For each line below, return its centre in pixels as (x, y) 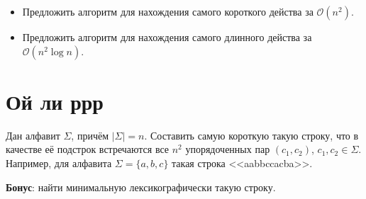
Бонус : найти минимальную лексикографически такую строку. (141, 187)
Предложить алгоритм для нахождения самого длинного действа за (167, 37)
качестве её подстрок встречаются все (88, 149)
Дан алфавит (33, 135)
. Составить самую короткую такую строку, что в (251, 135)
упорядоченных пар (228, 149)
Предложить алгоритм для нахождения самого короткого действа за (168, 11)
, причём (90, 135)
